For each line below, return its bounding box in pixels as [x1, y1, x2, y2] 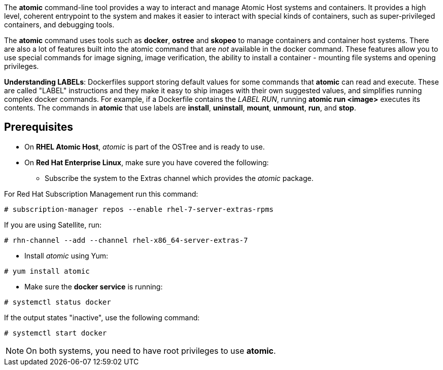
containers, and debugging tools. [4, 20, 115, 29]
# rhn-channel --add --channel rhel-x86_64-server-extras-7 [4, 236, 248, 244]
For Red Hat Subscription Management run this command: [4, 189, 198, 198]
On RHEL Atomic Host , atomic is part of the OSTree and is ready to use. [24, 142, 265, 151]
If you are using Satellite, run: [4, 220, 101, 229]
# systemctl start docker [4, 328, 107, 337]
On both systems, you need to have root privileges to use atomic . [26, 345, 276, 356]
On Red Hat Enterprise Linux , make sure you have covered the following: [24, 158, 269, 167]
